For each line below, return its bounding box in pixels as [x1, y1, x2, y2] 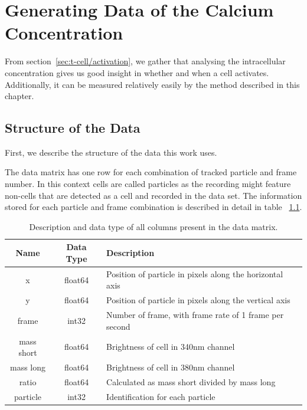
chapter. [5, 90, 34, 102]
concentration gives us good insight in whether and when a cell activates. [5, 66, 269, 78]
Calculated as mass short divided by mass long [106, 375, 276, 388]
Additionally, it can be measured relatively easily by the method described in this [5, 78, 300, 90]
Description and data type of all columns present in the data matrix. [29, 220, 278, 232]
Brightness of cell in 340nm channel [106, 340, 235, 353]
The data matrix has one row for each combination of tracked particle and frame [5, 166, 297, 178]
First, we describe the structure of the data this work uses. [5, 146, 217, 158]
